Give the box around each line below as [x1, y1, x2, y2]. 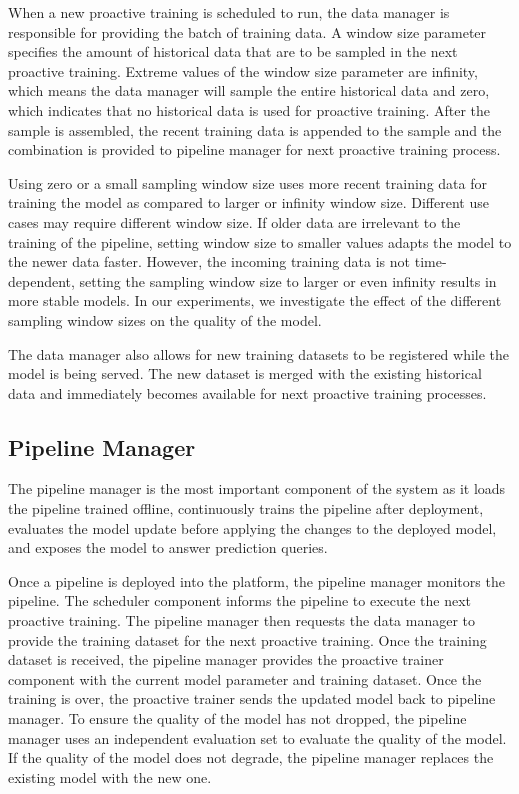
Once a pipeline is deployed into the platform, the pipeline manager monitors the [8, 570, 505, 591]
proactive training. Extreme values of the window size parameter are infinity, [8, 60, 478, 81]
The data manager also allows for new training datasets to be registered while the [8, 343, 510, 364]
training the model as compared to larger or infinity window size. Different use [8, 192, 489, 213]
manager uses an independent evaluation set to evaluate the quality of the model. [8, 727, 507, 748]
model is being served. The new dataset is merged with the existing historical [8, 363, 482, 384]
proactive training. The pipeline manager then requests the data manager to [8, 610, 476, 631]
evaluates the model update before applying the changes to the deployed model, [8, 517, 497, 538]
